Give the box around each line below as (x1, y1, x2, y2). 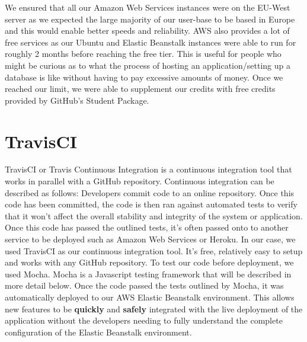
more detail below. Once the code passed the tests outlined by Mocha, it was (5, 279, 284, 292)
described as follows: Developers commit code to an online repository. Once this (5, 186, 295, 199)
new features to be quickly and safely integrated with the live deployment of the (5, 302, 303, 315)
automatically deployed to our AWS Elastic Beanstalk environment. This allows (5, 291, 295, 303)
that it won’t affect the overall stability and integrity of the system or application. (5, 209, 303, 222)
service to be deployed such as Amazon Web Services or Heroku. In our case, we (5, 233, 296, 245)
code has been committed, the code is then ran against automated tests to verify (5, 198, 298, 210)
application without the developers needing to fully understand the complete (5, 314, 283, 327)
